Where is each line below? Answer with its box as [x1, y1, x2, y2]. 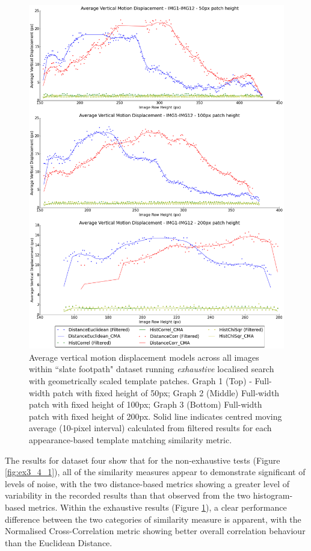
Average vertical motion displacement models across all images [29, 350, 259, 363]
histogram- [253, 489, 293, 502]
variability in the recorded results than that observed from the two [5, 489, 251, 502]
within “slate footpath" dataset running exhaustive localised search [29, 363, 274, 375]
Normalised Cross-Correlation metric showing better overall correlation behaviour [5, 525, 306, 537]
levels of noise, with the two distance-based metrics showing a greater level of [5, 477, 290, 490]
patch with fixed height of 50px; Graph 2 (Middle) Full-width [52, 386, 280, 399]
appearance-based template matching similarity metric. [29, 434, 232, 446]
